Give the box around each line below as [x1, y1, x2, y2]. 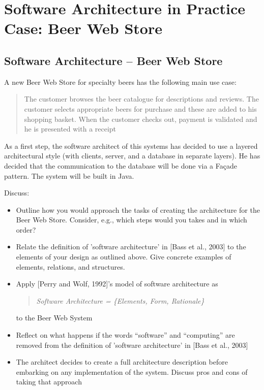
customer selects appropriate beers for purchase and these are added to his [24, 103, 257, 114]
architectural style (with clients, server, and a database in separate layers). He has [4, 150, 260, 161]
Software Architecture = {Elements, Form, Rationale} [36, 295, 204, 306]
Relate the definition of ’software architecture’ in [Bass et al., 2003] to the [16, 241, 246, 252]
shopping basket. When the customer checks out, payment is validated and [24, 113, 257, 124]
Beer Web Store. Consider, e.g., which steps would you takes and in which [16, 214, 247, 225]
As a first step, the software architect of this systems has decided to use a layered [4, 140, 258, 151]
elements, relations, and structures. [16, 261, 125, 272]
